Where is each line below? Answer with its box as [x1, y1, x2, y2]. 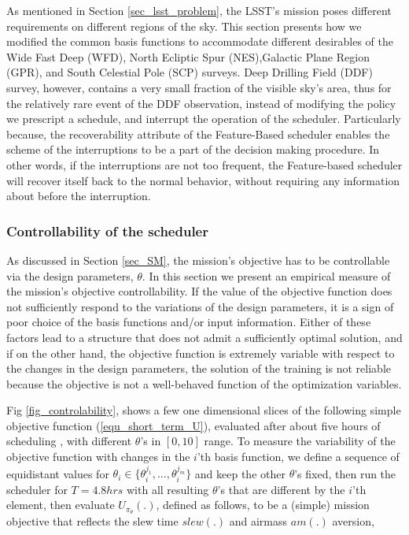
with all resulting [127, 481, 209, 497]
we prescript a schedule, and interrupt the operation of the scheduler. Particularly [6, 110, 401, 127]
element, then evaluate [6, 496, 115, 513]
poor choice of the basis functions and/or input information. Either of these [6, 314, 371, 330]
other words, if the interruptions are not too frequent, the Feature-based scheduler [6, 156, 403, 173]
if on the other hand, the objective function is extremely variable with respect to [6, 344, 395, 361]
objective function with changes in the [6, 448, 190, 465]
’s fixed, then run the [294, 465, 396, 481]
